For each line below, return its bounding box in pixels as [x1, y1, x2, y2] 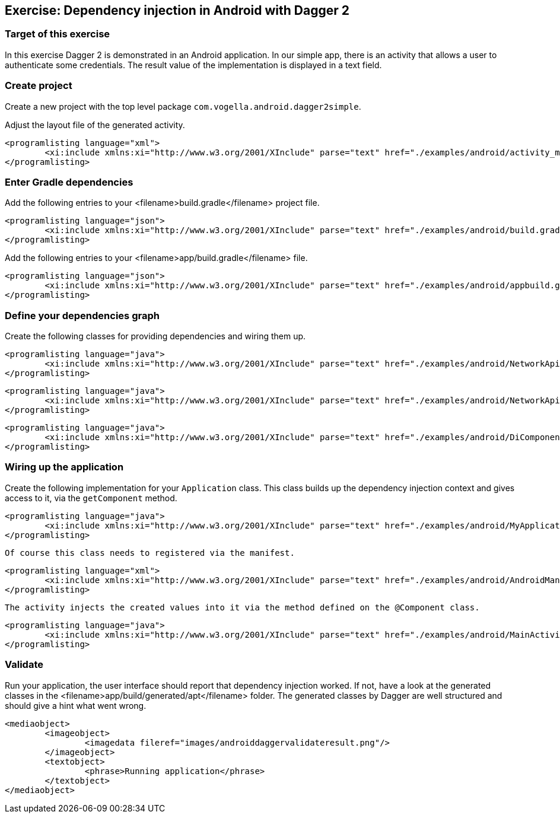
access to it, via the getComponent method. [5, 492, 177, 503]
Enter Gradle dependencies [5, 176, 133, 188]
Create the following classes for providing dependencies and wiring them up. [5, 331, 306, 342]
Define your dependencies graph [5, 309, 160, 322]
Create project [5, 79, 72, 92]
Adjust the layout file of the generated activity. [5, 119, 185, 130]
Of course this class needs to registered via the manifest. [5, 548, 295, 558]
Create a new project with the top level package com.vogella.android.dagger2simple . [5, 101, 361, 112]
